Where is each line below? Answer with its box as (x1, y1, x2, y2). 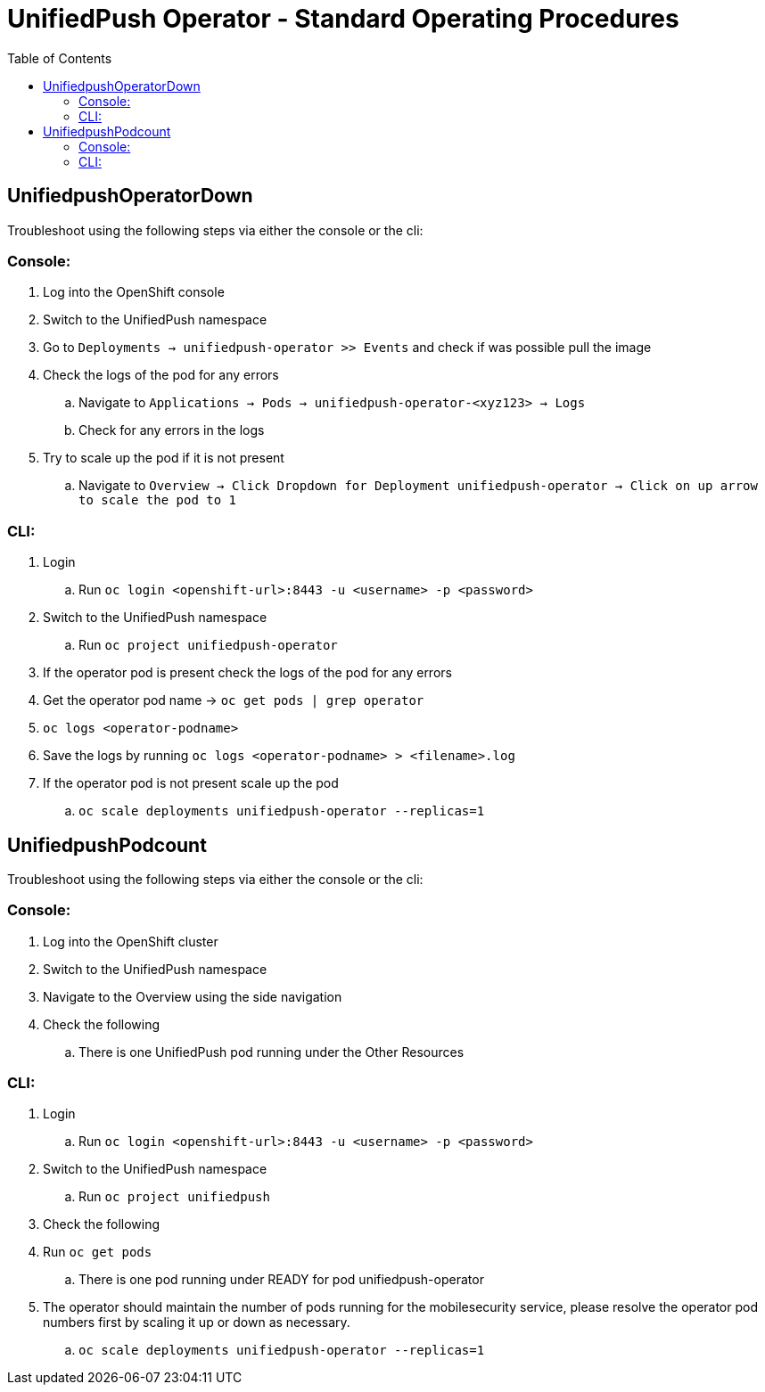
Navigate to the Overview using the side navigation (43, 988, 342, 1004)
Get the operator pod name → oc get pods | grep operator (43, 692, 424, 708)
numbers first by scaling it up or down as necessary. (43, 1314, 350, 1331)
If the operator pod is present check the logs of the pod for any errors (43, 665, 452, 681)
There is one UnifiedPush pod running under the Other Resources (78, 1044, 465, 1060)
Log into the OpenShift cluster (43, 933, 218, 949)
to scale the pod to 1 (78, 493, 237, 508)
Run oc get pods (43, 1244, 152, 1260)
